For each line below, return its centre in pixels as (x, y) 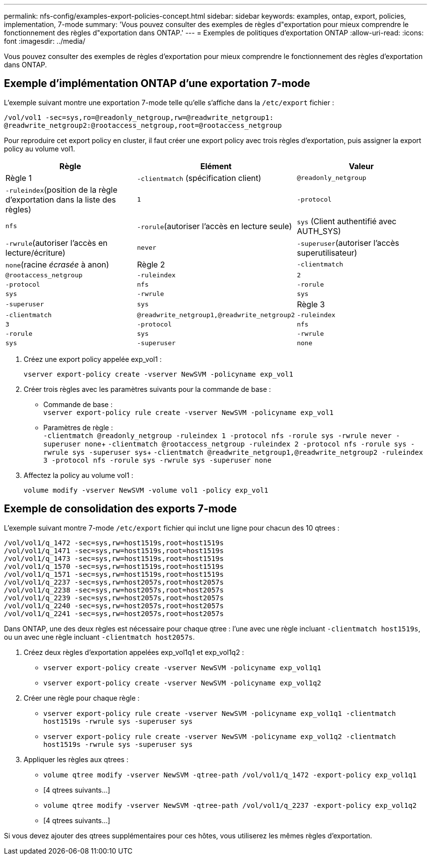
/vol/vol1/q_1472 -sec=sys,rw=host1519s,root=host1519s (114, 543)
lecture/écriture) (35, 252)
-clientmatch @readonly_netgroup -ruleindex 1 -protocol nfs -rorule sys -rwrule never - (222, 435)
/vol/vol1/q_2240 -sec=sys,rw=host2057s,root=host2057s (114, 606)
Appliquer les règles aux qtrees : (76, 759)
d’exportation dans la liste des (61, 199)
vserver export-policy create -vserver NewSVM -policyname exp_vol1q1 (182, 667)
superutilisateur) (327, 252)
